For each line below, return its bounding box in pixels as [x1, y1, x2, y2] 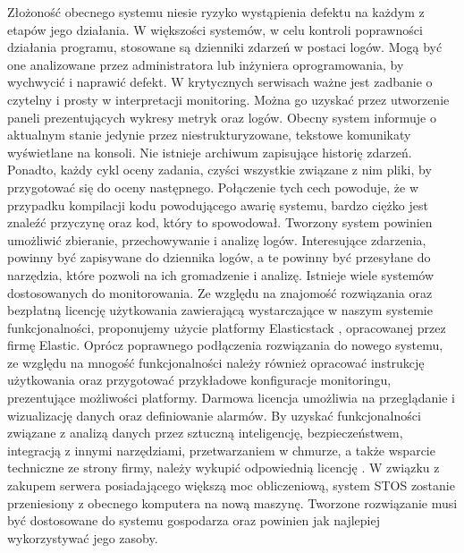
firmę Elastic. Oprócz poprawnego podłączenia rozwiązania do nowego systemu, [7, 336, 443, 354]
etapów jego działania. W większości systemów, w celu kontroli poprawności [7, 20, 423, 38]
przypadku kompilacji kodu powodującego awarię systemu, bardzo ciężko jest [7, 195, 428, 214]
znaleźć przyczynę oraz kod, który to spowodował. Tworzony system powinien [7, 213, 433, 232]
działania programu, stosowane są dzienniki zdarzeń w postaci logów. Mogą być [7, 38, 443, 56]
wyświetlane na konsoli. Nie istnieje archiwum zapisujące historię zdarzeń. [7, 142, 412, 161]
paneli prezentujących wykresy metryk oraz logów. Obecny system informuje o [7, 107, 436, 126]
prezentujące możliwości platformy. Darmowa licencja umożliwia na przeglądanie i [7, 388, 455, 407]
